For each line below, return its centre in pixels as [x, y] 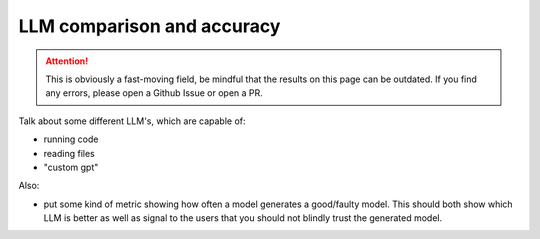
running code [71, 139]
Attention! [67, 61]
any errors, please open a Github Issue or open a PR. [154, 93]
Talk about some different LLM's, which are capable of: [132, 121]
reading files [69, 153]
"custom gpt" [71, 167]
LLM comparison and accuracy [149, 26]
